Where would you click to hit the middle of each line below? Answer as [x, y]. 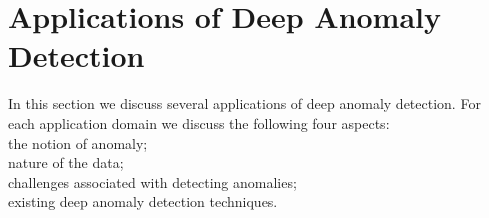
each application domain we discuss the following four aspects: [199, 122]
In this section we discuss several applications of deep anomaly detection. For [244, 103]
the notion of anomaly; [78, 142]
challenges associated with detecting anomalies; [152, 181]
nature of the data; [66, 162]
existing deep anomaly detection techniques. [143, 201]
